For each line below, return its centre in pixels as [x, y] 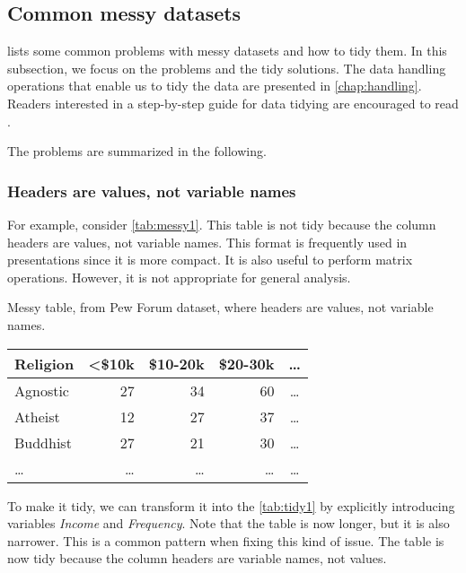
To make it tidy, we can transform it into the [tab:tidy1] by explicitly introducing [231, 505]
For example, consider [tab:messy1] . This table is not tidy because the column [222, 224]
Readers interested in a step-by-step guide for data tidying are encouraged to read [233, 103]
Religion [44, 363]
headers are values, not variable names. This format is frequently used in [207, 242]
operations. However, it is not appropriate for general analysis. [179, 277]
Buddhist [43, 442]
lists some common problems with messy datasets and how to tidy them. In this [227, 51]
